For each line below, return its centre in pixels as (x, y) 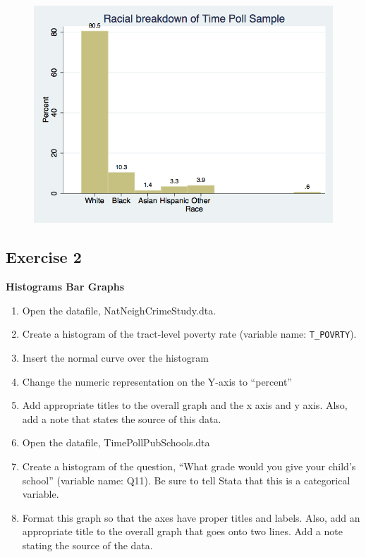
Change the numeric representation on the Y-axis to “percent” (157, 381)
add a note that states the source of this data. (122, 418)
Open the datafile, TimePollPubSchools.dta (116, 442)
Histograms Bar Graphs (65, 287)
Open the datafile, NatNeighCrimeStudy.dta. (119, 310)
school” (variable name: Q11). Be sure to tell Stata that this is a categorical (186, 480)
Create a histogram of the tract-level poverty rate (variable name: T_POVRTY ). (189, 334)
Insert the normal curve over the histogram (115, 357)
